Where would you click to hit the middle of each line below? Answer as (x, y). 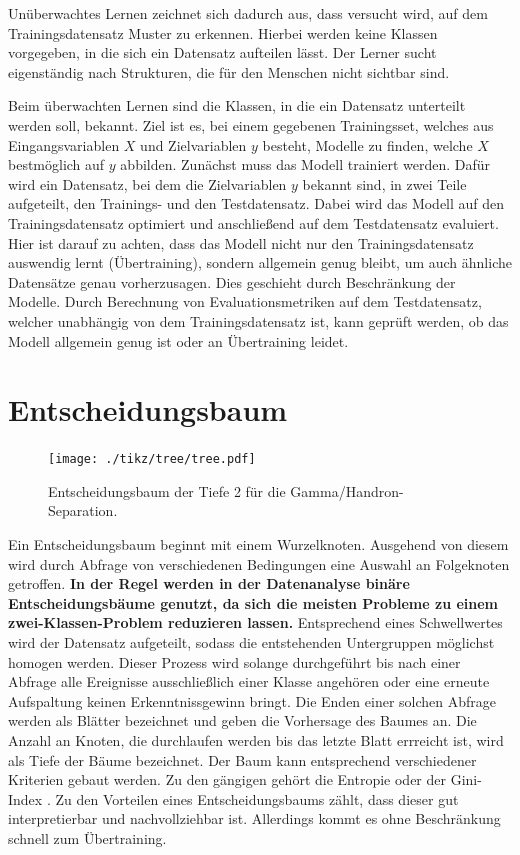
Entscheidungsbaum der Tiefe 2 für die (167, 490)
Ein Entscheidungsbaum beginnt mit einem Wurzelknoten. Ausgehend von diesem (258, 544)
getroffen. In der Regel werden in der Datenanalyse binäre (209, 583)
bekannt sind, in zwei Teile (384, 183)
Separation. (83, 510)
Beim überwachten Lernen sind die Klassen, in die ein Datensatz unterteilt (237, 105)
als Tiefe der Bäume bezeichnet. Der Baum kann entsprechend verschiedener (242, 759)
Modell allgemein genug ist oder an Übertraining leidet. (178, 340)
